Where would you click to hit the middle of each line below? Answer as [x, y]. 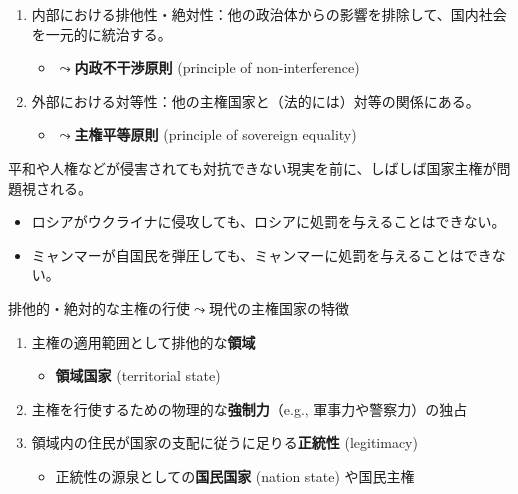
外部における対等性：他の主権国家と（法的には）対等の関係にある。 [255, 100]
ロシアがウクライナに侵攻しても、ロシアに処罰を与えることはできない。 [268, 221]
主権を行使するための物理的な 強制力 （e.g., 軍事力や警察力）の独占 [249, 408]
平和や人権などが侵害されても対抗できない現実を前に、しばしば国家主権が [252, 167]
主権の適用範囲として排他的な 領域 [143, 341]
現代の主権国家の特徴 [278, 307]
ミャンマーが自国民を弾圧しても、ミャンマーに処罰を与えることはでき [261, 254]
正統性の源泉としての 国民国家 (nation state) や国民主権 [235, 475]
